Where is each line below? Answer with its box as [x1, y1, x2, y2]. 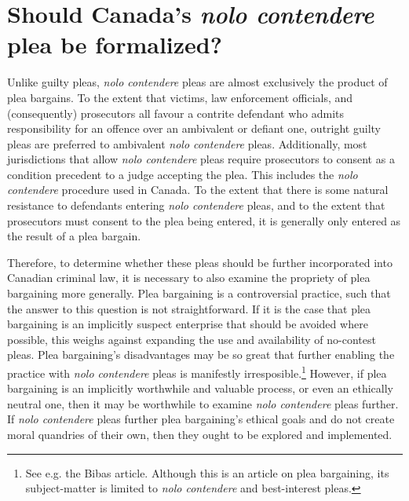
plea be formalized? [7, 28, 222, 60]
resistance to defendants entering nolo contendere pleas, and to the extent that [7, 197, 385, 214]
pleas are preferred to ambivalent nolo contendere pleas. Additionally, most [7, 135, 367, 152]
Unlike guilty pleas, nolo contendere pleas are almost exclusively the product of [7, 74, 388, 90]
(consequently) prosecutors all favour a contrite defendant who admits [7, 104, 345, 121]
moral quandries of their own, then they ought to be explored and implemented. [7, 426, 393, 443]
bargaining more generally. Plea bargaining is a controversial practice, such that [7, 285, 391, 302]
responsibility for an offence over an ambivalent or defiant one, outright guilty [7, 120, 381, 137]
